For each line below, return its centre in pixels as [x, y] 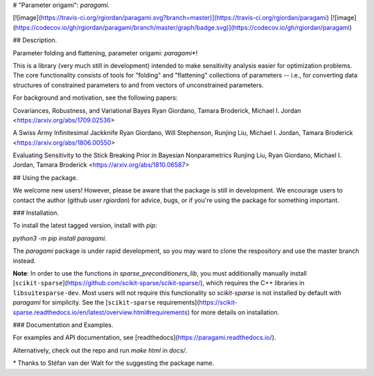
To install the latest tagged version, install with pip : [85, 226]
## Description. [35, 40]
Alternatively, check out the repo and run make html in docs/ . [100, 350]
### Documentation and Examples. [63, 325]
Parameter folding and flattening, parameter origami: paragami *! [105, 53]
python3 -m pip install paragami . [60, 238]
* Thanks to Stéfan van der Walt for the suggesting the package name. [114, 363]
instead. [24, 260]
